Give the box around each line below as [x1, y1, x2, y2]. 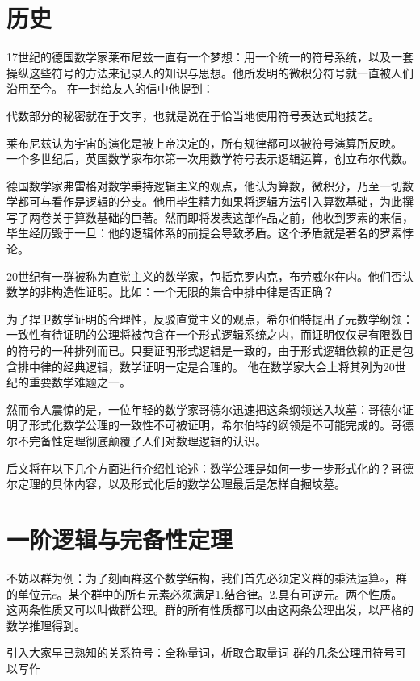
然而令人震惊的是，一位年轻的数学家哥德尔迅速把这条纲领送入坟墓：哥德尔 [6, 400, 402, 417]
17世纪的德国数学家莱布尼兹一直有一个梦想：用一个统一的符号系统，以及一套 [6, 48, 414, 65]
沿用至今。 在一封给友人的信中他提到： [6, 80, 214, 97]
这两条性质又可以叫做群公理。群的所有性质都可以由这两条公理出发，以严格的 [6, 601, 414, 618]
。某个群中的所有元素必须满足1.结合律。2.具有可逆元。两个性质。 [57, 585, 403, 602]
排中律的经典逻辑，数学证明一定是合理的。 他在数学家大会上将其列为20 [17, 357, 395, 374]
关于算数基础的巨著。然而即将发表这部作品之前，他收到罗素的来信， [51, 208, 414, 225]
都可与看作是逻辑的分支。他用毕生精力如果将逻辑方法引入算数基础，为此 [17, 193, 402, 210]
